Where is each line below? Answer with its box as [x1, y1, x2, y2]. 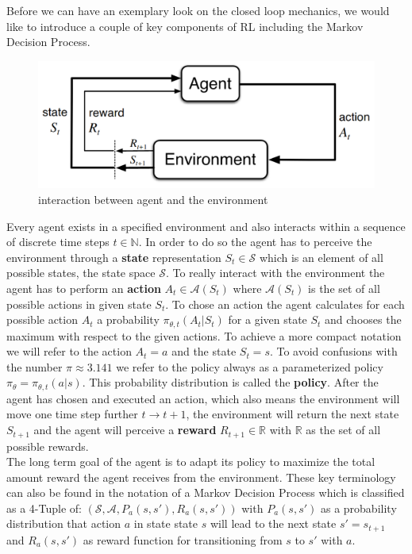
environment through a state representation [6, 248, 221, 265]
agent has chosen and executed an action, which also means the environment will [6, 390, 400, 406]
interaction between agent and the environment [38, 191, 268, 208]
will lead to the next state [210, 515, 337, 532]
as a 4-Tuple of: [6, 499, 82, 516]
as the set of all [306, 421, 381, 438]
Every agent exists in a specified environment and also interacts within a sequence [6, 217, 406, 234]
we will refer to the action [6, 343, 132, 360]
